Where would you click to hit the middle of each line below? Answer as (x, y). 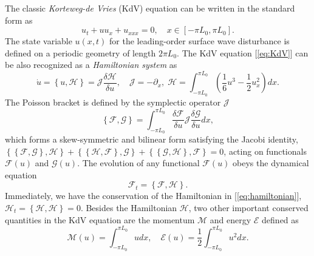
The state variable (39, 41)
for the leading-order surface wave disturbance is (200, 41)
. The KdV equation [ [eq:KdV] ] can (243, 52)
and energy (230, 219)
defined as (280, 219)
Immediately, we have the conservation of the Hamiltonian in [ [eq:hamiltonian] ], (153, 196)
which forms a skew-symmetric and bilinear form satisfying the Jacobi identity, (152, 139)
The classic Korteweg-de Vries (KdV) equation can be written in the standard (150, 8)
